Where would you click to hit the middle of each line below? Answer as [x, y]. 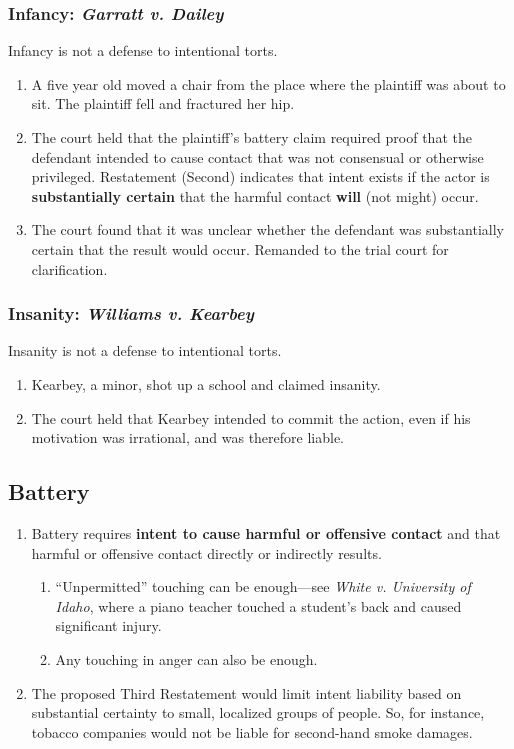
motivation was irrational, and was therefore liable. [188, 437]
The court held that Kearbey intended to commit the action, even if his [251, 417]
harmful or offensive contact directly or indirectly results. [206, 552]
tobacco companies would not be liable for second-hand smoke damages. [252, 731]
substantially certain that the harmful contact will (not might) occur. [255, 195]
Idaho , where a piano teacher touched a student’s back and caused [258, 605]
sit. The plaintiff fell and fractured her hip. [163, 103]
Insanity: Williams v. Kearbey [131, 313]
